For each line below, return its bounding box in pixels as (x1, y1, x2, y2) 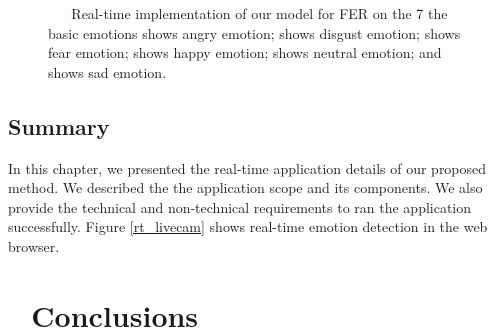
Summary (8, 110, 110, 141)
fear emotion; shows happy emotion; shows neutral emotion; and (48, 42, 442, 63)
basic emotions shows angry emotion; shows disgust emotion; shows (48, 22, 461, 43)
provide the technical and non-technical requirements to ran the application (8, 196, 472, 217)
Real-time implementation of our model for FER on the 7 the (71, 3, 448, 23)
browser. (8, 235, 60, 256)
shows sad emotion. (48, 61, 167, 82)
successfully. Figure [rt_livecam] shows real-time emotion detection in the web (8, 216, 488, 237)
